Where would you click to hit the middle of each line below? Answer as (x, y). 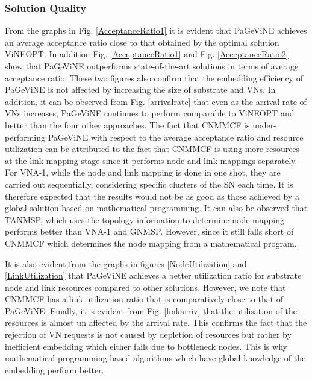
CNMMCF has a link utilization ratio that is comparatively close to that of (144, 299)
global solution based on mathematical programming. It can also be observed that (156, 208)
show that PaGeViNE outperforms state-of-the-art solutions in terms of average (152, 66)
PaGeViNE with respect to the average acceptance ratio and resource (176, 137)
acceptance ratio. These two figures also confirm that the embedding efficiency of (154, 78)
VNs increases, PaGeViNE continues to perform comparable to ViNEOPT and (150, 113)
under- (264, 125)
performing (25, 137)
